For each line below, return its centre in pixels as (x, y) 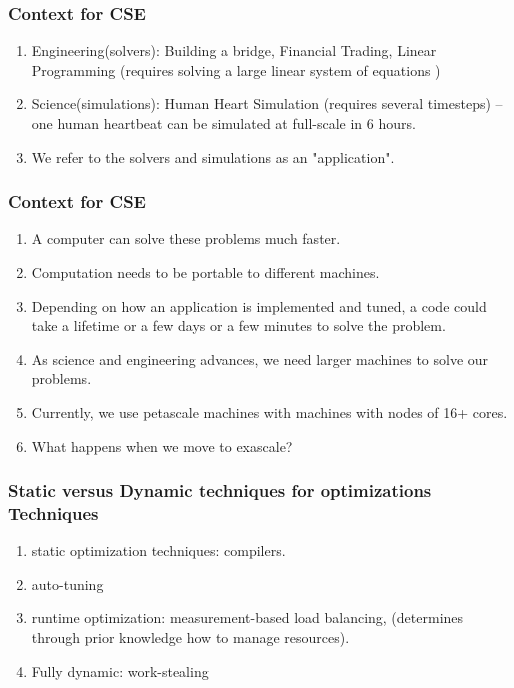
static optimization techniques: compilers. (158, 550)
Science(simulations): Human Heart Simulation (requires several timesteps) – (267, 103)
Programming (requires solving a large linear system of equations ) (236, 69)
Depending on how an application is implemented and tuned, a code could (259, 305)
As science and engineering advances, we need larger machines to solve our (260, 358)
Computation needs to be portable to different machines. (205, 272)
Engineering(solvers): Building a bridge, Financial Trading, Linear (234, 50)
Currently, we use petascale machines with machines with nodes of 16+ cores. (269, 411)
